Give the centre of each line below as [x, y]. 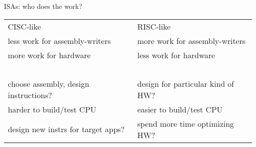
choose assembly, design [49, 83]
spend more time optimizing [186, 123]
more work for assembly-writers [191, 40]
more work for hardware [49, 55]
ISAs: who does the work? [43, 6]
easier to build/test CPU [180, 109]
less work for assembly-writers [60, 40]
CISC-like [25, 26]
